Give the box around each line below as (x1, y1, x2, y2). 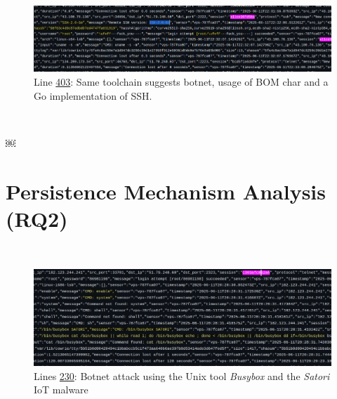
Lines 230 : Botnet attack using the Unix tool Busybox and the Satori (34, 368, 330, 383)
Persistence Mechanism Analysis (6, 176, 326, 205)
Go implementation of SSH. (34, 88, 152, 103)
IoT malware (34, 382, 88, 397)
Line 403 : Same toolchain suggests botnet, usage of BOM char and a (34, 74, 329, 89)
